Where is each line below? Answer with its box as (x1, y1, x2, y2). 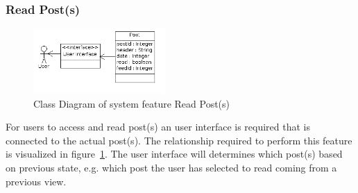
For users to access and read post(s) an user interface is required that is (6, 119, 311, 134)
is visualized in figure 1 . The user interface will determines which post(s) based (6, 146, 343, 161)
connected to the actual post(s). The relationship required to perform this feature (6, 133, 352, 147)
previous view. (6, 174, 67, 188)
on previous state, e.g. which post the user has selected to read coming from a (6, 160, 337, 174)
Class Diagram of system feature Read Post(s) (33, 96, 230, 110)
